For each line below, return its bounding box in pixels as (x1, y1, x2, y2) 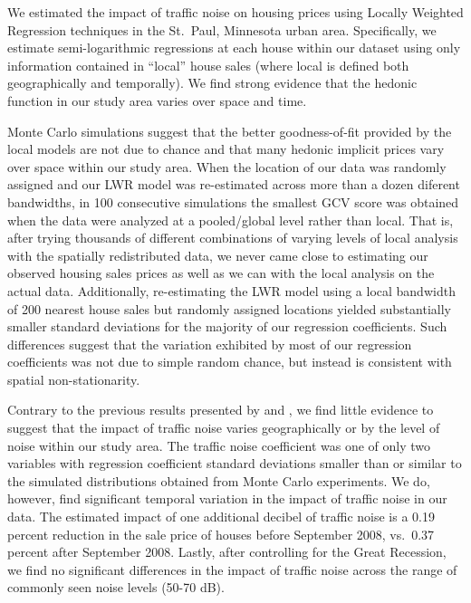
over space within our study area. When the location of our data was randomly (7, 157, 447, 176)
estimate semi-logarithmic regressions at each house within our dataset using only (7, 38, 461, 57)
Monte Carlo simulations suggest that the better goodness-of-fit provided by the (7, 121, 452, 140)
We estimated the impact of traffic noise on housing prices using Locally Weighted (7, 3, 464, 21)
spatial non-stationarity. (7, 369, 140, 388)
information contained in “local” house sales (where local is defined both (7, 55, 409, 74)
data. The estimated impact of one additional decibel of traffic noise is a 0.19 (7, 507, 435, 526)
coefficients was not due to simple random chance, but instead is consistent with (7, 352, 452, 371)
